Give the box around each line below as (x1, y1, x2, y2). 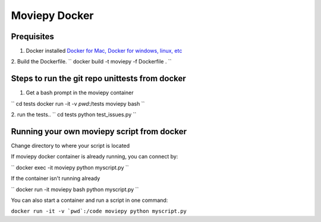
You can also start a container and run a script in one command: (11, 196, 168, 204)
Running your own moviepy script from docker (11, 126, 187, 137)
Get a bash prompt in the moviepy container (26, 89, 134, 96)
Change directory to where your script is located (11, 142, 130, 150)
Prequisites (11, 31, 55, 42)
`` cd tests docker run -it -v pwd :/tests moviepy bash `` (11, 100, 145, 107)
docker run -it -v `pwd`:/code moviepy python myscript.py (11, 208, 187, 215)
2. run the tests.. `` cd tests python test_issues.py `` (11, 111, 137, 118)
